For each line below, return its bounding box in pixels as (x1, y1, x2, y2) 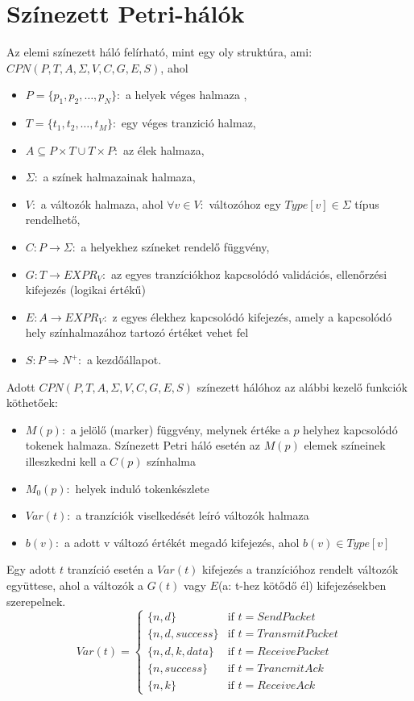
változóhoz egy (209, 195, 281, 212)
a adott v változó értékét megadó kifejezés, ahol (64, 533, 300, 550)
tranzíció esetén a (67, 561, 154, 578)
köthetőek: (6, 394, 58, 411)
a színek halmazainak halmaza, (43, 168, 196, 185)
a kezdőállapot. (86, 351, 162, 368)
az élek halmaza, (122, 141, 205, 158)
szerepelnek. (6, 592, 66, 609)
